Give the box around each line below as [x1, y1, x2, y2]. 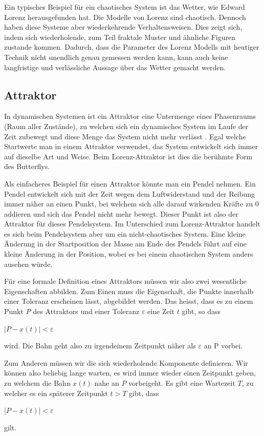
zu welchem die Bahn [4, 378, 71, 388]
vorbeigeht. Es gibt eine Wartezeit [128, 378, 235, 388]
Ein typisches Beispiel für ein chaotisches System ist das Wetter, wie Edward [4, 2, 245, 12]
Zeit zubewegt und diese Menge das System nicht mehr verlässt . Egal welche [4, 131, 246, 141]
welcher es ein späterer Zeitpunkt [4, 387, 108, 398]
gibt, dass [129, 387, 159, 398]
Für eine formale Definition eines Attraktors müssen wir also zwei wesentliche [4, 276, 247, 286]
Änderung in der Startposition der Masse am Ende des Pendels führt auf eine [4, 238, 247, 249]
